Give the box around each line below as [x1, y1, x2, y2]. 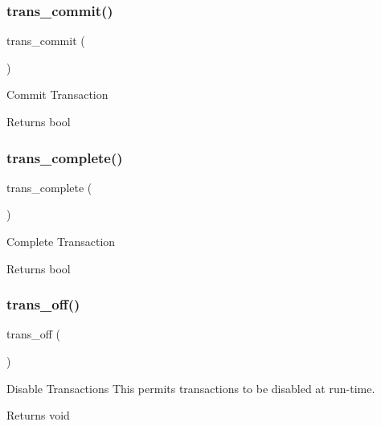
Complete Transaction [6, 233, 116, 249]
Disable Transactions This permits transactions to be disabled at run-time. [6, 379, 375, 396]
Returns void [6, 407, 70, 424]
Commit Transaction [6, 86, 109, 103]
